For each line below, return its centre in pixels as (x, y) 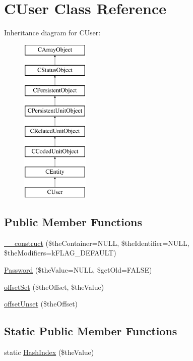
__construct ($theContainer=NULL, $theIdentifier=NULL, (97, 243)
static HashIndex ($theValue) (49, 352)
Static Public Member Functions (91, 331)
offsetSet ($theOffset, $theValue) (54, 287)
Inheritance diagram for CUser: (52, 33)
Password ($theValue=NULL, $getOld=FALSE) (78, 270)
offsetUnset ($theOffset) (41, 304)
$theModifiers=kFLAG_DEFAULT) (60, 253)
